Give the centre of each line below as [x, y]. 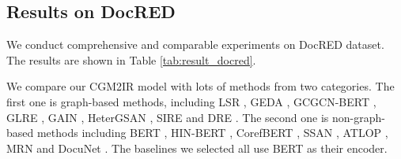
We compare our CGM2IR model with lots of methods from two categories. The [200, 86]
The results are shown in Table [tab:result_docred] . [131, 59]
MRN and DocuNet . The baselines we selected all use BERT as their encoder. [197, 148]
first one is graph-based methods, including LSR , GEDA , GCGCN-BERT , [191, 101]
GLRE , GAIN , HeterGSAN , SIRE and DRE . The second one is [168, 117]
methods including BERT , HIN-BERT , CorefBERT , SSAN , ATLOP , [212, 133]
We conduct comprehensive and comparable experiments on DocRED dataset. [195, 44]
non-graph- [358, 117]
